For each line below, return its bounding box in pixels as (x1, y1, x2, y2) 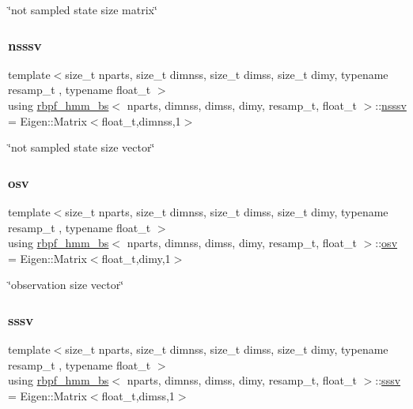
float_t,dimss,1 (101, 387, 175, 403)
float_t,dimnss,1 (101, 112, 181, 129)
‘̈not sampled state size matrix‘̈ (8, 2, 157, 17)
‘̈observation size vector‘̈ (8, 276, 124, 293)
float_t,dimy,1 (101, 250, 171, 266)
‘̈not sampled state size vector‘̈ (8, 139, 155, 156)
